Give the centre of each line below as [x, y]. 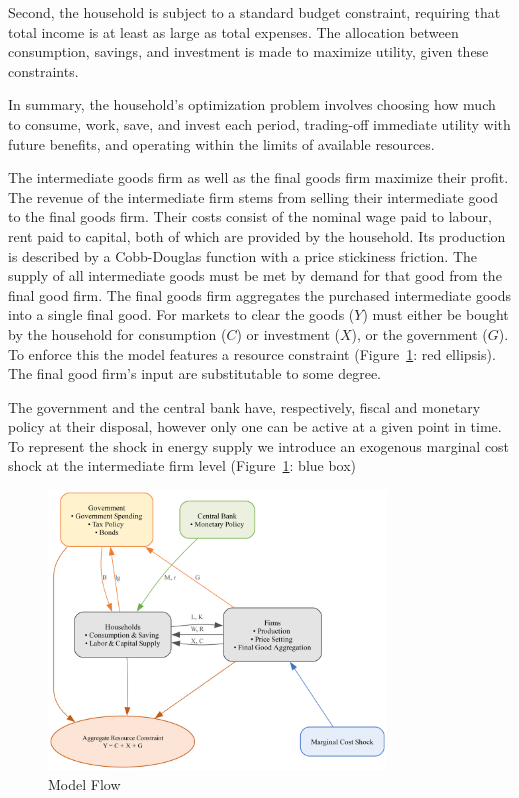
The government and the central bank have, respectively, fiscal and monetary [244, 406]
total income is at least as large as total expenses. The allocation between [233, 31]
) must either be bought [435, 314]
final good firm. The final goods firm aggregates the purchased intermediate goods [259, 294]
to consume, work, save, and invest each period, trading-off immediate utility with [259, 123]
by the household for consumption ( [117, 333]
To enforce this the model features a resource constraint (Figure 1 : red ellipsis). [252, 353]
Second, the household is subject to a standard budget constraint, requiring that [254, 12]
